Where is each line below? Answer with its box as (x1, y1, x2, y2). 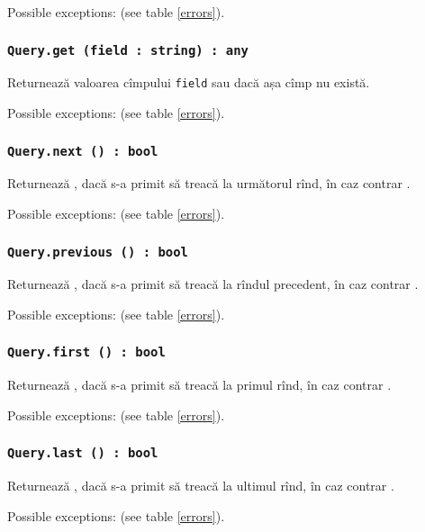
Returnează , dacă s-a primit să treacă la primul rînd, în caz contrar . (7, 375, 392, 394)
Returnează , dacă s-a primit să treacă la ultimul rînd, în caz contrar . (7, 476, 394, 495)
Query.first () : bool (7, 345, 166, 360)
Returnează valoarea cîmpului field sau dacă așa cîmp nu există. (7, 73, 370, 92)
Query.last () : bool (7, 446, 158, 461)
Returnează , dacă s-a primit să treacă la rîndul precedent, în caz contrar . (7, 275, 419, 293)
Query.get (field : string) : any (7, 42, 249, 58)
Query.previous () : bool (7, 244, 188, 259)
